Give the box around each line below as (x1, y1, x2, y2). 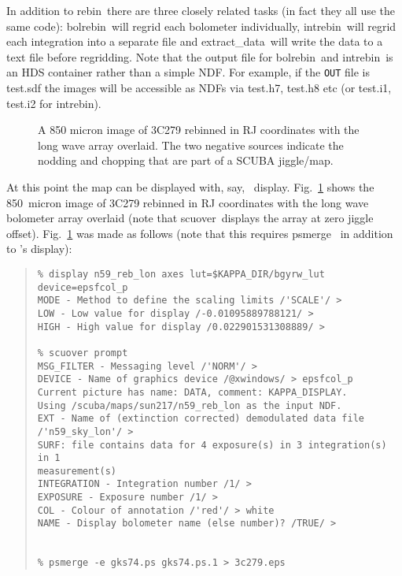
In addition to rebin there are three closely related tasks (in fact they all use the (6, 2, 396, 18)
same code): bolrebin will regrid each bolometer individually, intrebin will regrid (6, 17, 396, 34)
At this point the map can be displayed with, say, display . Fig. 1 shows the (6, 179, 374, 195)
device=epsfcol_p (37, 281, 128, 293)
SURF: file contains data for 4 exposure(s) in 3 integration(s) (37, 439, 387, 451)
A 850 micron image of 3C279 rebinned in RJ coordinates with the (38, 121, 360, 138)
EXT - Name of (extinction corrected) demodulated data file (37, 413, 365, 425)
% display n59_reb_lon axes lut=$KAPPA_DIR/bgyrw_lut (37, 268, 325, 280)
